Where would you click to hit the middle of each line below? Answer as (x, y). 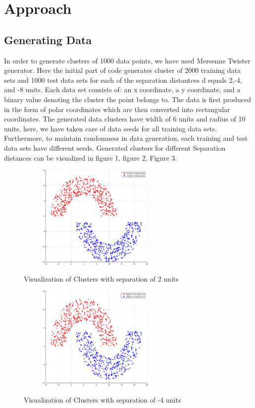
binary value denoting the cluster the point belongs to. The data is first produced (128, 99)
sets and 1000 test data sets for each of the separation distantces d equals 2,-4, (123, 80)
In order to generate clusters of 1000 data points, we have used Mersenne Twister (127, 60)
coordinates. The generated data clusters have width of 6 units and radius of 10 (125, 119)
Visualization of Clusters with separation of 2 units (101, 278)
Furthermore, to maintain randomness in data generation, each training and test (126, 138)
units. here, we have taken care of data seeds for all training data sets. (110, 128)
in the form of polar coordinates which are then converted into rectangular (117, 109)
